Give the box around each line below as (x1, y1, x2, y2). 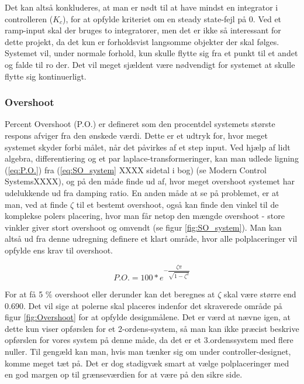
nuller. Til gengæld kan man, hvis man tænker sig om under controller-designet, (5, 345, 291, 357)
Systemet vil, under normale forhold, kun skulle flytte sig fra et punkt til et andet (5, 47, 298, 59)
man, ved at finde (5, 198, 68, 210)
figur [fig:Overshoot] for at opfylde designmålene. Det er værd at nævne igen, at (5, 311, 291, 323)
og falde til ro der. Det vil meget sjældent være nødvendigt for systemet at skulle (5, 58, 295, 70)
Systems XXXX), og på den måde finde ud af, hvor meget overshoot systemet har (5, 175, 295, 187)
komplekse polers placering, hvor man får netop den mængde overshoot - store (5, 210, 285, 222)
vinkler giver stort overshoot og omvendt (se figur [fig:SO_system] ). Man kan (5, 221, 282, 233)
